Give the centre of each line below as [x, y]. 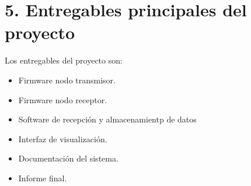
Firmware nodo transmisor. [67, 80]
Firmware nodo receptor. [63, 99]
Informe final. [43, 178]
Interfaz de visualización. [63, 138]
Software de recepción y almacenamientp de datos [107, 119]
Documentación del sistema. [68, 158]
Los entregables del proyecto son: [64, 60]
